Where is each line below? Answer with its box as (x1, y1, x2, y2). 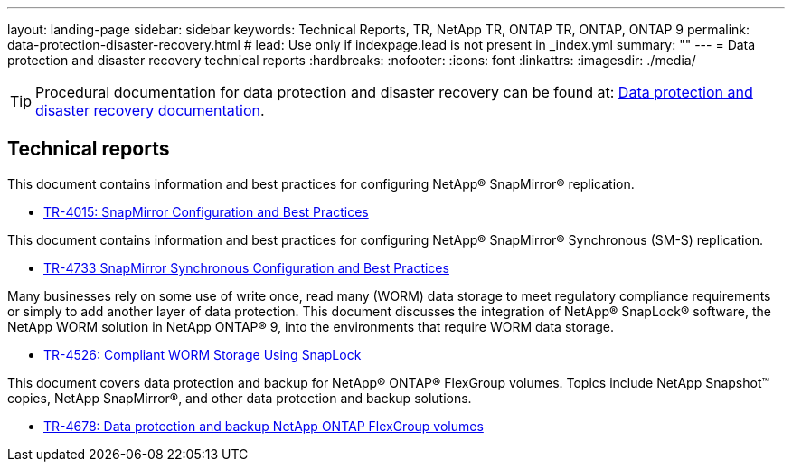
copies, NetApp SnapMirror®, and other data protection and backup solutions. (7, 389, 472, 406)
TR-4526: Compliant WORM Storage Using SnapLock (43, 346, 362, 362)
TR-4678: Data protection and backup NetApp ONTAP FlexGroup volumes (43, 417, 484, 434)
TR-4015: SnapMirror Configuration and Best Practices (43, 203, 369, 220)
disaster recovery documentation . (35, 101, 265, 119)
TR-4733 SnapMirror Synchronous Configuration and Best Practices (43, 259, 449, 276)
